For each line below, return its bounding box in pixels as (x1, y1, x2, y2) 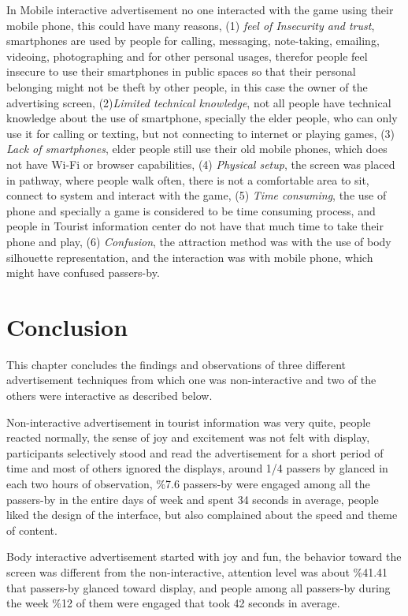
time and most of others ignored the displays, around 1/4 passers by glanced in (6, 460, 388, 476)
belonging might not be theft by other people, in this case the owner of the (6, 78, 368, 95)
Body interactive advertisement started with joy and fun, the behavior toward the (6, 548, 402, 565)
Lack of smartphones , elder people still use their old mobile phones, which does (6, 140, 388, 157)
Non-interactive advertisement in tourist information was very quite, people (6, 413, 371, 430)
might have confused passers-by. (6, 264, 160, 281)
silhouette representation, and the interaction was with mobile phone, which (6, 248, 373, 265)
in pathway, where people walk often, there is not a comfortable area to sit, (6, 171, 369, 188)
